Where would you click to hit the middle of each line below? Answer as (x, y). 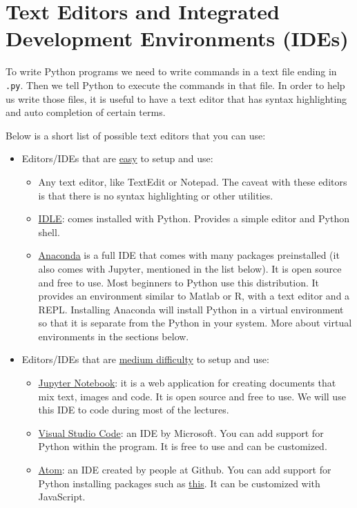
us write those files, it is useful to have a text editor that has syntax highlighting (176, 98)
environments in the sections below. (114, 336)
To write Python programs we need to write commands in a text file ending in (171, 71)
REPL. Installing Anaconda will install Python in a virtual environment (191, 309)
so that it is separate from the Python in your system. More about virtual (195, 323)
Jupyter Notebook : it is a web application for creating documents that (187, 383)
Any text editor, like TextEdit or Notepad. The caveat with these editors (193, 181)
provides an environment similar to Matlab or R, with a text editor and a (194, 296)
